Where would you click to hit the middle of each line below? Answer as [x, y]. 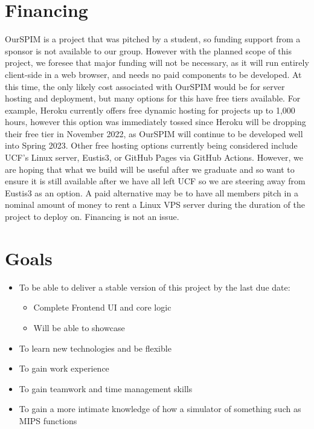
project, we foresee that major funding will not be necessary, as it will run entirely [157, 63]
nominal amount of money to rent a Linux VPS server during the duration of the [155, 205]
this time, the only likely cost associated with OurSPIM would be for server [145, 86]
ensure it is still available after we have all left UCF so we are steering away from [155, 181]
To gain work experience [64, 368]
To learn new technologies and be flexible [95, 348]
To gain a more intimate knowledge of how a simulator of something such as [160, 409]
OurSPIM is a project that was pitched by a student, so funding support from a [153, 39]
